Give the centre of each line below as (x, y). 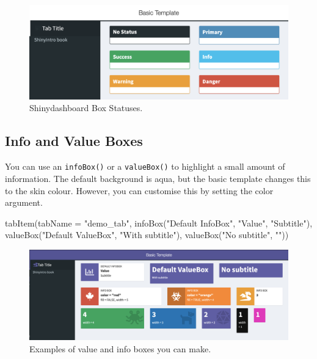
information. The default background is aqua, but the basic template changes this (158, 178)
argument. (24, 202)
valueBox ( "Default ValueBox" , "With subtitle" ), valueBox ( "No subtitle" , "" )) (147, 235)
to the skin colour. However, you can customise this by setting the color (139, 190)
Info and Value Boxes (74, 141)
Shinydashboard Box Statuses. (86, 108)
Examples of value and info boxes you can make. (120, 348)
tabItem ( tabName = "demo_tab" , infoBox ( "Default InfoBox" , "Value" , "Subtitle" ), (159, 223)
